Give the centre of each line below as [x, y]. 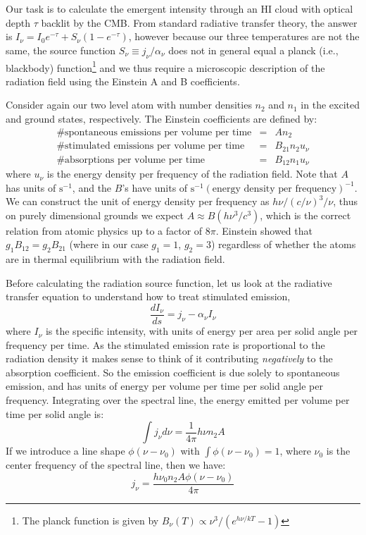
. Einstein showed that [264, 230]
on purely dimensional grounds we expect [95, 215]
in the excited [330, 105]
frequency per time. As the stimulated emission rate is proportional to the [165, 344]
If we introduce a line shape [65, 451]
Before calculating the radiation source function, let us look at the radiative [169, 282]
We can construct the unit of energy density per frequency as [138, 201]
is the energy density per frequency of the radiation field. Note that [192, 174]
